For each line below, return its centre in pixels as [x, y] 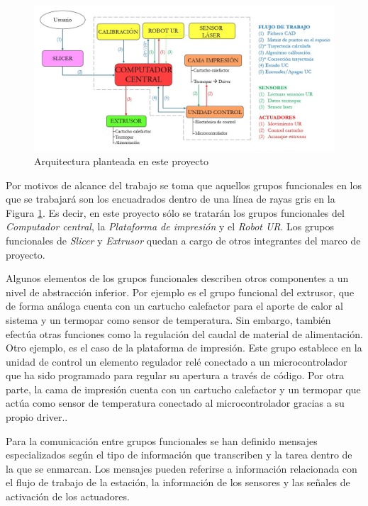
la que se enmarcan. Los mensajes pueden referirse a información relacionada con [182, 468]
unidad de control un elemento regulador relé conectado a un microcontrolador [177, 361]
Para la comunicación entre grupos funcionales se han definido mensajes [162, 440]
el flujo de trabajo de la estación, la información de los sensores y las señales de [178, 482]
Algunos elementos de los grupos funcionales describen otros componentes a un [177, 278]
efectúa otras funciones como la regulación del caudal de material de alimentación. [184, 333]
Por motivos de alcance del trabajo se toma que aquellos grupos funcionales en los [184, 185]
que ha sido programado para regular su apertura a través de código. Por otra [175, 375]
